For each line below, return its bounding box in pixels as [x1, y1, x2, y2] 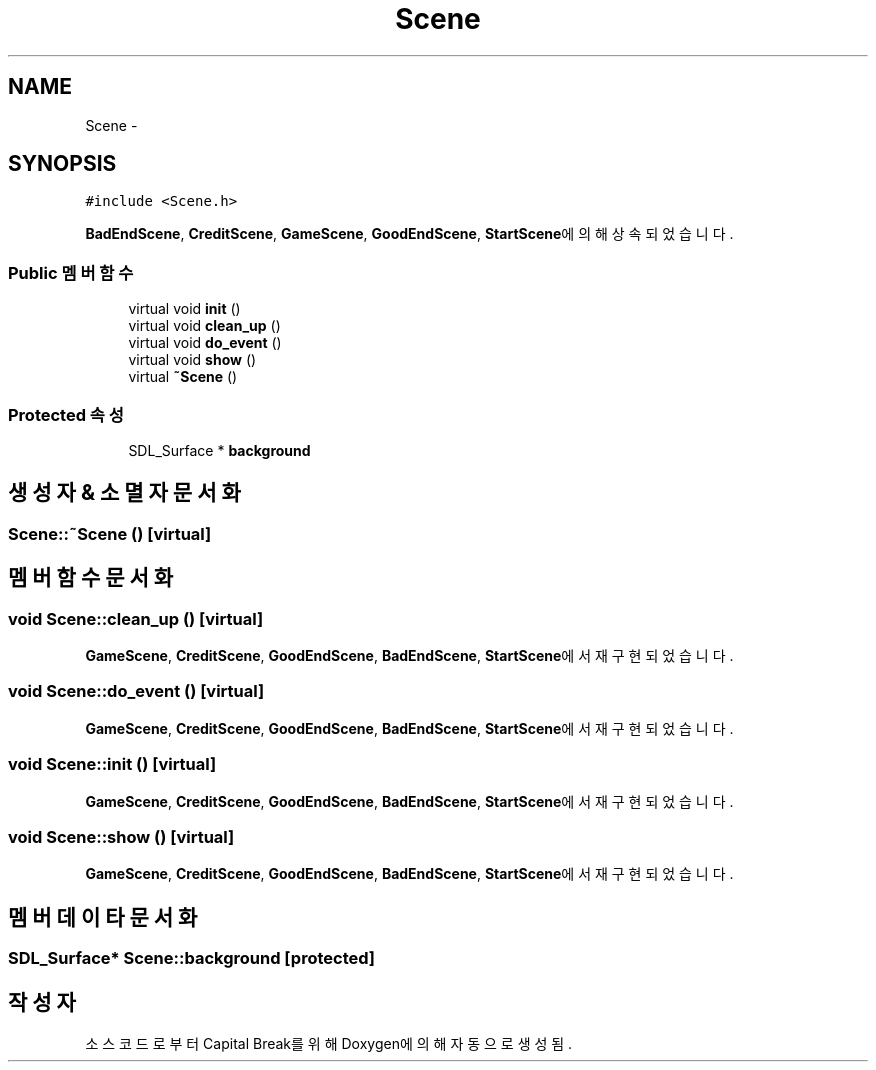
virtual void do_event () [128, 334, 282, 352]
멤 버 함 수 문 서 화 [8, 565, 174, 591]
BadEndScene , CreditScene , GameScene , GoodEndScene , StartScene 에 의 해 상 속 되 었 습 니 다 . [85, 225, 734, 243]
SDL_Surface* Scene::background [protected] [8, 948, 375, 969]
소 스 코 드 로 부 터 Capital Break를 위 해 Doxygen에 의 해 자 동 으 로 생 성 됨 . [85, 1034, 573, 1052]
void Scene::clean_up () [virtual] [8, 608, 264, 629]
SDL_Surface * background [128, 441, 311, 459]
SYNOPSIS [8, 151, 117, 177]
